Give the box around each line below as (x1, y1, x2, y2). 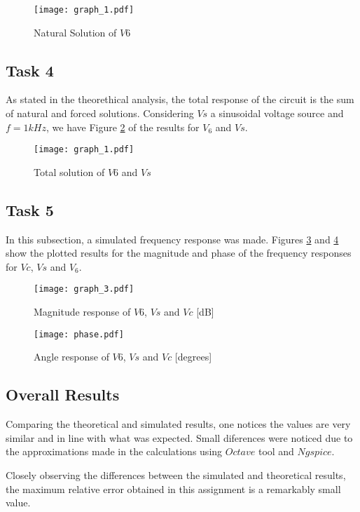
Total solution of (34, 164, 105, 179)
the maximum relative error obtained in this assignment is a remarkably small (6, 481, 341, 496)
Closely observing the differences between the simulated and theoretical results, (6, 467, 346, 482)
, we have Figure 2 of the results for (46, 119, 200, 134)
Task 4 (6, 59, 54, 81)
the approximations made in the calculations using (6, 444, 223, 459)
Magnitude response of (34, 304, 131, 319)
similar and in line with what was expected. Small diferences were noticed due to (6, 430, 353, 445)
